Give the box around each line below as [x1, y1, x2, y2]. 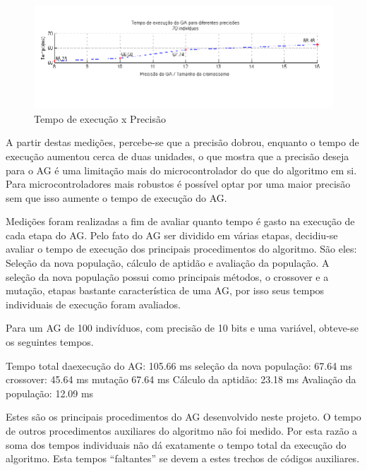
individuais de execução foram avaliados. [6, 296, 181, 311]
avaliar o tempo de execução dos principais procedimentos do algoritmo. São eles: [6, 241, 357, 256]
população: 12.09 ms [6, 385, 94, 400]
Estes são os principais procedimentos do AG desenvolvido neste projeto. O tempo [6, 409, 361, 424]
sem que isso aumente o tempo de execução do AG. [6, 190, 227, 205]
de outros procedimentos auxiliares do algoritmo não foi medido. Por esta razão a [6, 423, 358, 438]
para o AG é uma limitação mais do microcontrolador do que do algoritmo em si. [6, 162, 357, 177]
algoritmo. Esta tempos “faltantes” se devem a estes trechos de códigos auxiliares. [6, 451, 360, 466]
